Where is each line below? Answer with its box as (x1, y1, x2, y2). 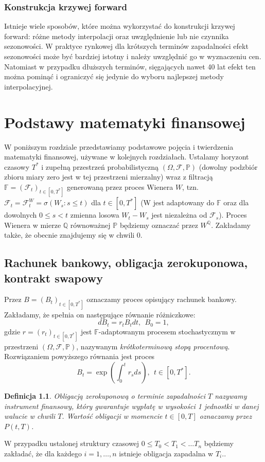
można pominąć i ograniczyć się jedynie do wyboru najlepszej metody (4, 71, 224, 82)
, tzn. (182, 181, 199, 192)
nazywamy (215, 390, 247, 401)
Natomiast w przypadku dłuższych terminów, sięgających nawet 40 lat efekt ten (4, 61, 256, 72)
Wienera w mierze (4, 219, 61, 230)
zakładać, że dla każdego (4, 448, 82, 459)
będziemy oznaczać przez (119, 219, 198, 230)
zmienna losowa (70, 209, 119, 220)
